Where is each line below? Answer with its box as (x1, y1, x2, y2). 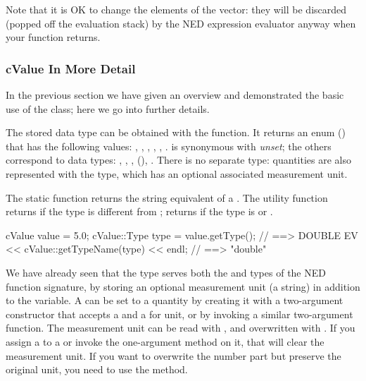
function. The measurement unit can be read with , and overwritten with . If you (6, 320, 355, 335)
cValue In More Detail (6, 59, 136, 77)
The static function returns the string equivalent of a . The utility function (6, 190, 328, 205)
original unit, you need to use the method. (6, 362, 188, 377)
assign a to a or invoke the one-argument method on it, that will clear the (6, 334, 324, 349)
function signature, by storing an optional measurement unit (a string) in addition (6, 279, 360, 294)
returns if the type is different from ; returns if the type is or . (6, 204, 273, 219)
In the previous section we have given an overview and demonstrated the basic (6, 87, 344, 102)
